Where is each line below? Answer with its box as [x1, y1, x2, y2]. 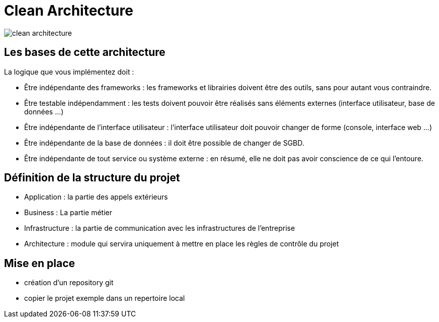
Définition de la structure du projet [4, 171, 180, 184]
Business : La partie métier [24, 208, 113, 217]
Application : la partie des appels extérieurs [24, 192, 168, 202]
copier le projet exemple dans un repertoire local [24, 294, 185, 303]
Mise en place [4, 256, 75, 270]
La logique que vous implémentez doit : [4, 67, 134, 76]
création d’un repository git [24, 278, 114, 287]
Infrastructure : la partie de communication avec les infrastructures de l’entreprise [24, 224, 295, 233]
